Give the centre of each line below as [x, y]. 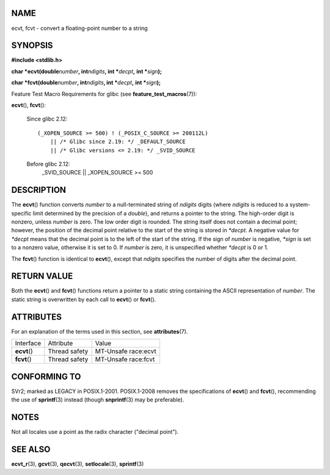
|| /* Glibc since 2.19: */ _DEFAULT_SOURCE [118, 142]
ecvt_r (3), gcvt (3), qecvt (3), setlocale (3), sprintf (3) [78, 464]
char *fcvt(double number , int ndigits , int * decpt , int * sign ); [86, 83]
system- [300, 204]
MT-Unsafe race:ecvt [126, 351]
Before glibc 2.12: [48, 164]
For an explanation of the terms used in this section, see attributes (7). [100, 331]
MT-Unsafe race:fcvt [125, 359]
